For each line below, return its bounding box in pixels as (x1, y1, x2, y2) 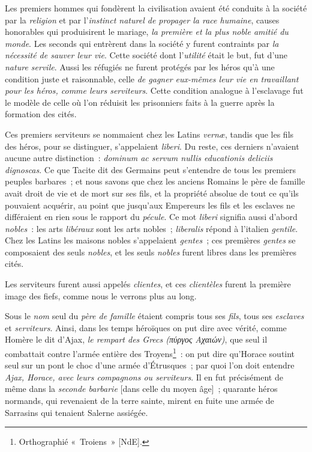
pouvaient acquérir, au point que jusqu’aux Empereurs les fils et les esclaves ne (5, 198, 295, 211)
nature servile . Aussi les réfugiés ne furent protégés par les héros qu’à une (5, 60, 275, 73)
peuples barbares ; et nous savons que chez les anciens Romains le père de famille (5, 175, 305, 188)
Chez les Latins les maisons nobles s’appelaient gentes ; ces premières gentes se (5, 234, 296, 246)
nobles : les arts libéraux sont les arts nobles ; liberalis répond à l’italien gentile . (5, 222, 298, 234)
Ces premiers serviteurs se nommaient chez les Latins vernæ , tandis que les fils (5, 127, 294, 140)
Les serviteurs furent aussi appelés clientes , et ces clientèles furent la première (5, 278, 291, 290)
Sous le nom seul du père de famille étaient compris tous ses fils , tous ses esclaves (5, 310, 304, 322)
